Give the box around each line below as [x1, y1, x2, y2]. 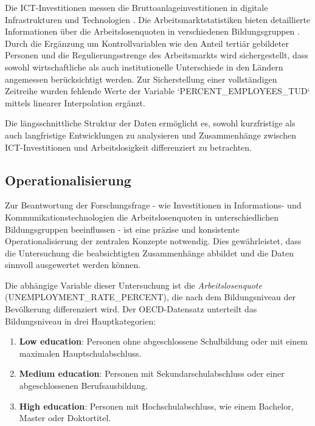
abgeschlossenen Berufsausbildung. [19, 379, 148, 392]
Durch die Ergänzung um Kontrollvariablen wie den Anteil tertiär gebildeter [5, 36, 289, 49]
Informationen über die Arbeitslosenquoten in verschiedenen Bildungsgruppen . [5, 25, 300, 38]
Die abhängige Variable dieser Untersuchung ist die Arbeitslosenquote [5, 278, 262, 291]
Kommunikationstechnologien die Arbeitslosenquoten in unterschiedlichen [5, 210, 279, 223]
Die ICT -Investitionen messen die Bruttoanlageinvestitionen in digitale [5, 1, 268, 13]
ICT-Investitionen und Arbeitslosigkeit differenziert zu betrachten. [5, 140, 252, 153]
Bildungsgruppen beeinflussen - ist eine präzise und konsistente [5, 222, 240, 235]
